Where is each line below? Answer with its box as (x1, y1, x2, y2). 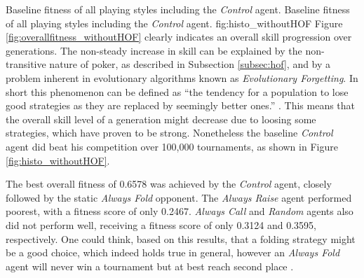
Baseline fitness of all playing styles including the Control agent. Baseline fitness (6, 2, 350, 16)
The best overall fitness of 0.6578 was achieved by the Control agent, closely (6, 176, 332, 191)
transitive (6, 57, 46, 71)
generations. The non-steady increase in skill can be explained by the (6, 43, 302, 57)
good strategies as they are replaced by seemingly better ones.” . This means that (6, 98, 356, 113)
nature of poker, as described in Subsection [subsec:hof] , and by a (49, 57, 331, 71)
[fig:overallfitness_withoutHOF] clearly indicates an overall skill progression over (6, 29, 352, 44)
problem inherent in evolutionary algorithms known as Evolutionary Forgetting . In (6, 70, 358, 85)
